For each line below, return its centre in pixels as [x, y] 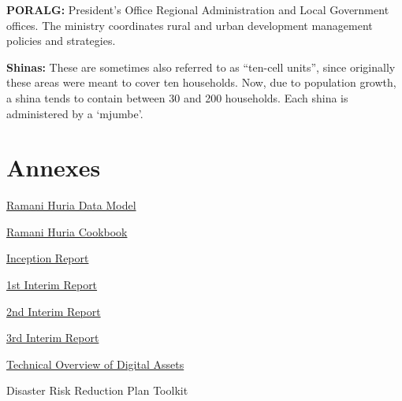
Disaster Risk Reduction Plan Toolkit [97, 390]
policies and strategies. [61, 41]
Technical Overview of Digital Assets [95, 364]
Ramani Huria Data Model [71, 205]
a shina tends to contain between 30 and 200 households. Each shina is [177, 97]
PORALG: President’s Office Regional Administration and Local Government [198, 9]
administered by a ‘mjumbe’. [75, 113]
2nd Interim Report [54, 311]
